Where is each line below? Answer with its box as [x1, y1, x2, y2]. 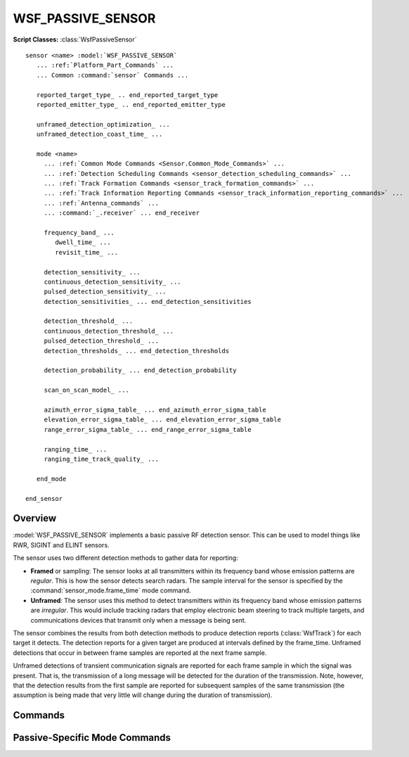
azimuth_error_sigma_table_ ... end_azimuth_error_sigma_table [44, 406, 266, 414]
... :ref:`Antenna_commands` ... [44, 199, 160, 207]
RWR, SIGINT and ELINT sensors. [13, 540, 110, 549]
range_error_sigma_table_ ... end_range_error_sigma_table [44, 426, 252, 433]
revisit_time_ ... [55, 248, 119, 256]
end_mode [36, 475, 67, 483]
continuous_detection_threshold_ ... [44, 327, 174, 335]
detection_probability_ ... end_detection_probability [44, 367, 237, 374]
